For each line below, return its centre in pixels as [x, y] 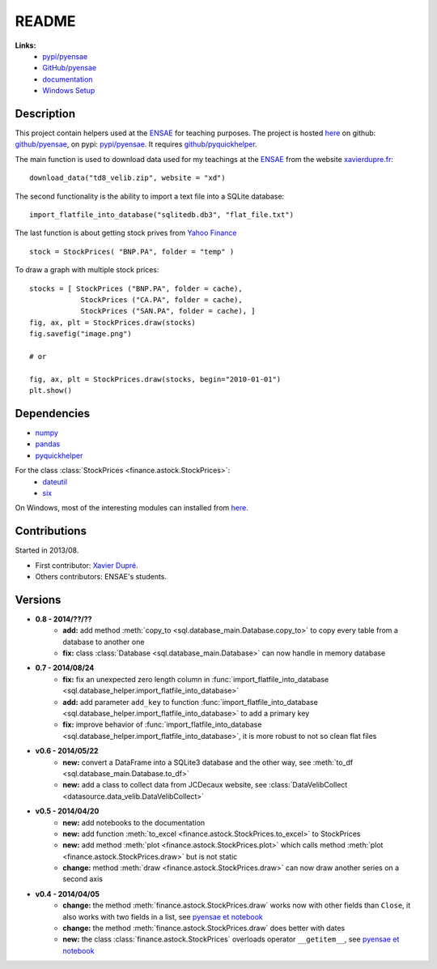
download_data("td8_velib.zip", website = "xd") [127, 178]
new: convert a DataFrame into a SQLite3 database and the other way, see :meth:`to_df [208, 762]
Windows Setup [69, 91]
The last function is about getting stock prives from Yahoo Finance [126, 233]
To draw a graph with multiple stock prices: [87, 270]
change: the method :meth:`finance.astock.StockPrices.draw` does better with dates [204, 928]
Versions [38, 600]
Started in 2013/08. [47, 550]
